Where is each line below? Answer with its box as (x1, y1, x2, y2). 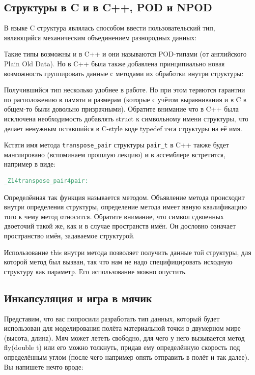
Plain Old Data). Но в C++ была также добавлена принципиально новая (4, 58, 225, 68)
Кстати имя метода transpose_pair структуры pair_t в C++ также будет (4, 140, 229, 150)
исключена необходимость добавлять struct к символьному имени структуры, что (4, 113, 249, 123)
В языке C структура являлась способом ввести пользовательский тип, (4, 23, 215, 33)
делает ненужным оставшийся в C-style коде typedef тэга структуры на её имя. (4, 123, 242, 133)
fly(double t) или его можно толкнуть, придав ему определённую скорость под (4, 342, 240, 352)
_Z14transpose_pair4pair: (4, 177, 88, 184)
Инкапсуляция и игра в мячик (4, 290, 152, 305)
